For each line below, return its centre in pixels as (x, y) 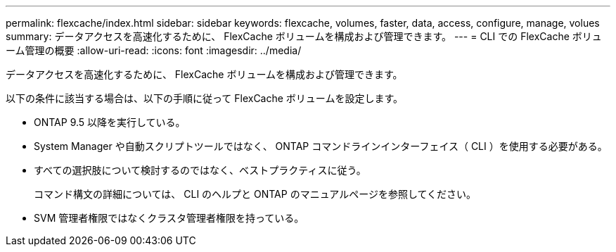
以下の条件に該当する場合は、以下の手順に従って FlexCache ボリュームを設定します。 (205, 98)
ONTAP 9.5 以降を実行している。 (110, 122)
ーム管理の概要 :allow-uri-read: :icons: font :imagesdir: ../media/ (154, 50)
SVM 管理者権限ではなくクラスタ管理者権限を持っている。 (169, 218)
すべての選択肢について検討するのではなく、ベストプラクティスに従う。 (200, 170)
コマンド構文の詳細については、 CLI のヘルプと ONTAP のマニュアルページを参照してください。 (255, 194)
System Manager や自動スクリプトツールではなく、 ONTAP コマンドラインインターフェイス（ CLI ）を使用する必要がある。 (321, 146)
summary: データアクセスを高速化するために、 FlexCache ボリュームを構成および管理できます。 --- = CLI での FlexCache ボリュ (304, 36)
